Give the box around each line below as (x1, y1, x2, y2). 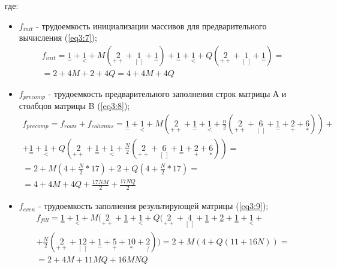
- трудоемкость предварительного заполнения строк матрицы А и (48, 87, 287, 99)
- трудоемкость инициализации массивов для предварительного (36, 19, 267, 32)
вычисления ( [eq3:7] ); (19, 31, 97, 44)
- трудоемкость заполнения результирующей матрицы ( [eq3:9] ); (38, 200, 269, 212)
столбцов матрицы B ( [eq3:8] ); (19, 99, 130, 112)
